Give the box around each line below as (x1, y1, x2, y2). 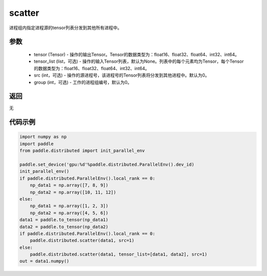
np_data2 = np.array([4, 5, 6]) (30, 210, 109, 216)
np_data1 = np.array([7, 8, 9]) (30, 183, 109, 188)
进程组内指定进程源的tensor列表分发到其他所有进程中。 (9, 25, 122, 31)
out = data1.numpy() (19, 258, 69, 264)
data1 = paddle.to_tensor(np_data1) (19, 217, 109, 223)
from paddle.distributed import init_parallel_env (19, 148, 145, 154)
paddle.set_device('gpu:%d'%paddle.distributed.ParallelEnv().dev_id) (19, 161, 195, 167)
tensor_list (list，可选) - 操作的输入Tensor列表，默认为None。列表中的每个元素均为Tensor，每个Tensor (34, 58, 244, 64)
